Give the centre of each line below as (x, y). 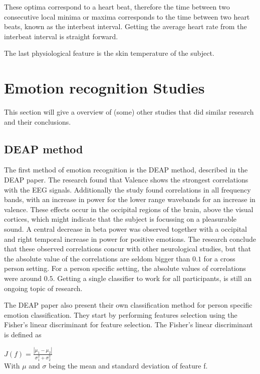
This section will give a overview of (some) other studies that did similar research (129, 112)
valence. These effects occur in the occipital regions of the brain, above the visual (129, 209)
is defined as (23, 334)
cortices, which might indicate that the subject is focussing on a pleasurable (120, 219)
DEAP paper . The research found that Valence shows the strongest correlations (126, 180)
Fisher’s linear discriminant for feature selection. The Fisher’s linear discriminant (128, 324)
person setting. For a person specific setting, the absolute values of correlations (125, 268)
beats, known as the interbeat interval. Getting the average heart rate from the (125, 26)
